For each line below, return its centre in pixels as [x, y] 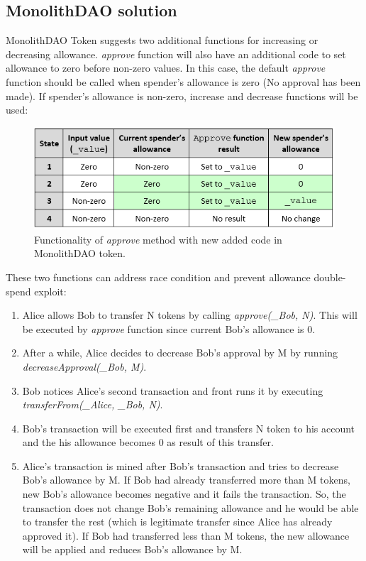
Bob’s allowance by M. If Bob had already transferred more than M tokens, [186, 480]
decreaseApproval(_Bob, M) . [84, 366]
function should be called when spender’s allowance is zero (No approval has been [183, 81]
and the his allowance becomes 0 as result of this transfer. [148, 442]
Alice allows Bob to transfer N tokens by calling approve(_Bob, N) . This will [190, 315]
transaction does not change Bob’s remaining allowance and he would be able [190, 507]
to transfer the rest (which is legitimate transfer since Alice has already [177, 522]
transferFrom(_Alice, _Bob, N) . [93, 404]
